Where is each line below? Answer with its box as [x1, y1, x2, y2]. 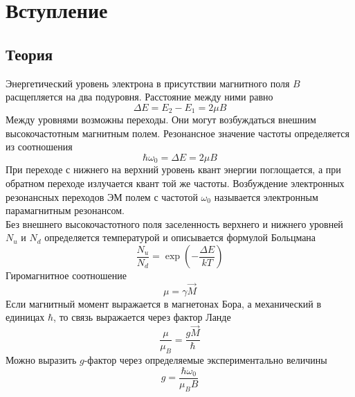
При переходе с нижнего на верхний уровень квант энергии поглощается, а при [6, 162, 341, 177]
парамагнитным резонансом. [6, 203, 125, 218]
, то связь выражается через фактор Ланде [53, 310, 231, 324]
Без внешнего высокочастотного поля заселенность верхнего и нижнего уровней [6, 216, 343, 231]
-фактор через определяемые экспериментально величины [84, 353, 327, 367]
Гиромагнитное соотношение [6, 268, 127, 283]
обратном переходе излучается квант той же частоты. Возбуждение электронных [6, 176, 345, 191]
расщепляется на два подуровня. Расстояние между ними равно [6, 89, 273, 104]
